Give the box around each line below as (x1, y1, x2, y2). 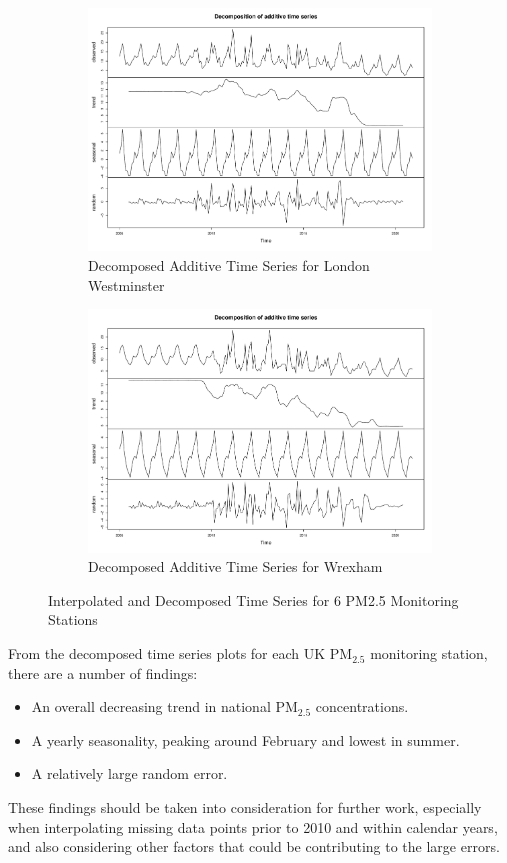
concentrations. (315, 696, 409, 717)
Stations (48, 609, 98, 630)
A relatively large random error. (31, 763, 228, 784)
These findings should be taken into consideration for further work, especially (8, 797, 482, 818)
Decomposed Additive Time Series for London (88, 255, 370, 276)
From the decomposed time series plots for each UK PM (8, 643, 353, 664)
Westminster (88, 274, 165, 295)
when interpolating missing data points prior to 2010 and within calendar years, (8, 816, 498, 837)
